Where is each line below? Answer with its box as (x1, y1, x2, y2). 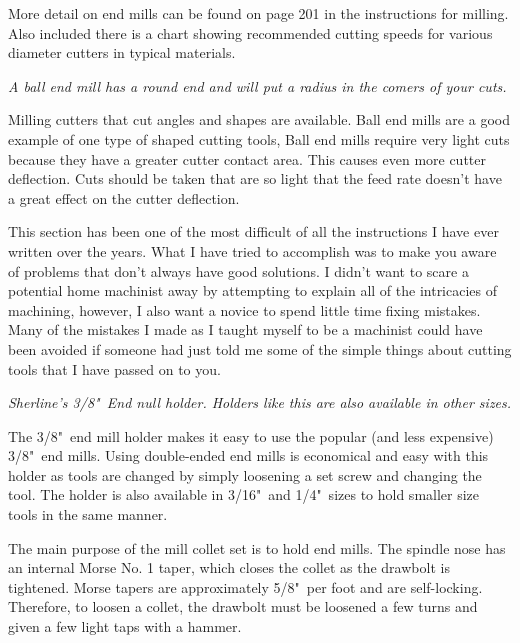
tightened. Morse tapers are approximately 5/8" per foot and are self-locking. (8, 576, 483, 597)
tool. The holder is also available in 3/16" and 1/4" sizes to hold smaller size (8, 484, 480, 505)
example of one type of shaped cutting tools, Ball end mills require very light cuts (8, 128, 510, 149)
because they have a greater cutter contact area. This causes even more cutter (8, 148, 487, 169)
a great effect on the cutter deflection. (8, 187, 240, 208)
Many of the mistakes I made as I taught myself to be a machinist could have (8, 319, 483, 340)
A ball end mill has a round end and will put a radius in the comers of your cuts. (8, 75, 507, 96)
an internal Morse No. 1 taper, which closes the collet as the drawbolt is (8, 557, 450, 578)
